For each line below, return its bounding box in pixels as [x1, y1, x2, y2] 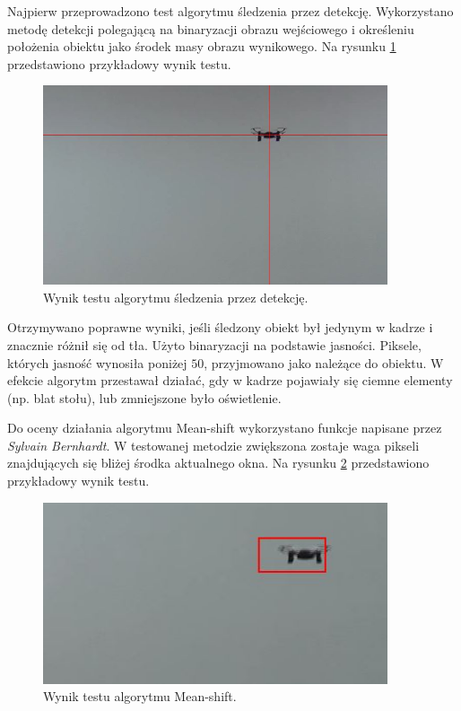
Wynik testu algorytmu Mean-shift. [43, 687, 237, 706]
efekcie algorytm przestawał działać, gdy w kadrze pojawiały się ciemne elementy [7, 371, 453, 390]
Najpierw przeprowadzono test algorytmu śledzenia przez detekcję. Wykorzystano [7, 2, 454, 20]
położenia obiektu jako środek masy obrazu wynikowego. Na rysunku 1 [7, 37, 396, 56]
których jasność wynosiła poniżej [7, 353, 187, 372]
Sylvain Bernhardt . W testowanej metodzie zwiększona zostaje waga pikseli [7, 435, 420, 454]
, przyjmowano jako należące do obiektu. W [204, 353, 444, 372]
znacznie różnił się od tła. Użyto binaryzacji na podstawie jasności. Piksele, [7, 335, 422, 354]
